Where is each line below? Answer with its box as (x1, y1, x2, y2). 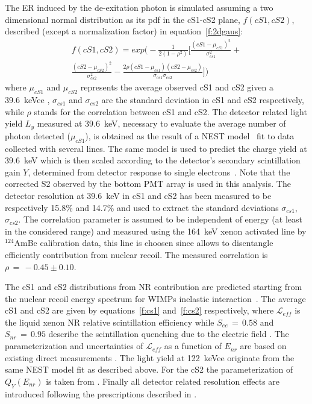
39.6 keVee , (5, 93, 50, 106)
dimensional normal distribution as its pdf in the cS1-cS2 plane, (5, 13, 240, 25)
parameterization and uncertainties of (5, 339, 143, 352)
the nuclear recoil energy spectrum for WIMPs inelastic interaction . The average (5, 292, 306, 305)
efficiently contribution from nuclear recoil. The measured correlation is (5, 248, 268, 260)
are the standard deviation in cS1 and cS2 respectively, (101, 93, 304, 106)
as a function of (164, 339, 222, 352)
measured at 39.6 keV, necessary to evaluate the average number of (37, 117, 286, 130)
